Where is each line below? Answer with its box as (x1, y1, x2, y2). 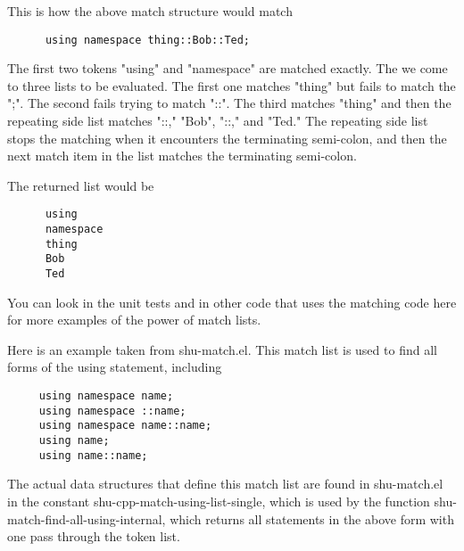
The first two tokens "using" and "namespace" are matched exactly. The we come (7, 59, 448, 78)
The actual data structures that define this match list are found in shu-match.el (7, 474, 443, 493)
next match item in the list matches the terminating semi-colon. (7, 146, 357, 165)
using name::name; (38, 448, 148, 462)
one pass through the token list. (7, 527, 180, 546)
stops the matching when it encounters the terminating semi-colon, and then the (7, 128, 447, 147)
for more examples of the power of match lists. (7, 310, 261, 329)
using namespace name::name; (38, 419, 212, 432)
